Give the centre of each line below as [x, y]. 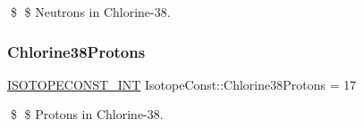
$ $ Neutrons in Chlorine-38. [90, 12]
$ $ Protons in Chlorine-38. [87, 114]
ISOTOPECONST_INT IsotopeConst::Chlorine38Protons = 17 [182, 84]
